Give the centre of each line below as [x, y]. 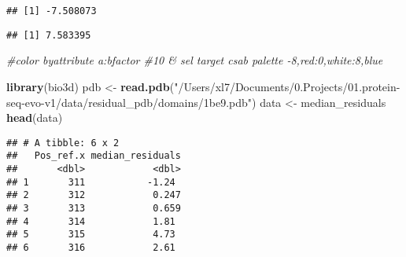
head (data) [35, 117]
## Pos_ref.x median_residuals [94, 156]
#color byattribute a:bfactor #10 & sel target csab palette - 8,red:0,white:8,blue [195, 60]
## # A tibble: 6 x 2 [63, 143]
